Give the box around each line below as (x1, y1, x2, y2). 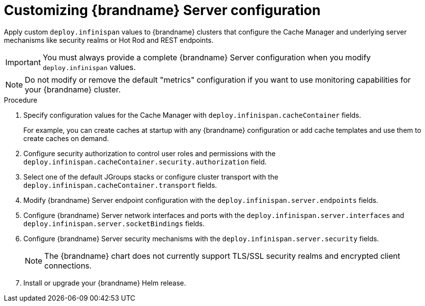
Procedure (4, 95, 37, 104)
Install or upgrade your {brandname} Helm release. (23, 278, 186, 287)
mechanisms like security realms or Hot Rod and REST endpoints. (4, 36, 214, 44)
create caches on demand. (23, 134, 109, 143)
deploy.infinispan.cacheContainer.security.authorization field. (23, 157, 267, 166)
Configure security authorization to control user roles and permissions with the (23, 149, 276, 158)
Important (5, 57, 41, 67)
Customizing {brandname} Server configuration (4, 2, 321, 18)
